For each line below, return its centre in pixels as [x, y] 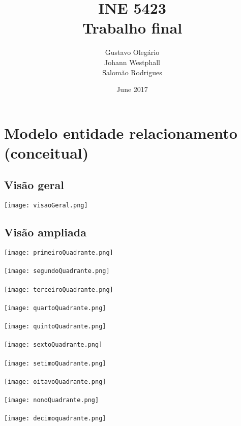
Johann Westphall [132, 62]
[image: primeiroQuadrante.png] [59, 253]
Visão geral [34, 185]
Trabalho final [132, 28]
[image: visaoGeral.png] [46, 206]
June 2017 [132, 89]
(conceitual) [47, 152]
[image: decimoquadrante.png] [55, 419]
